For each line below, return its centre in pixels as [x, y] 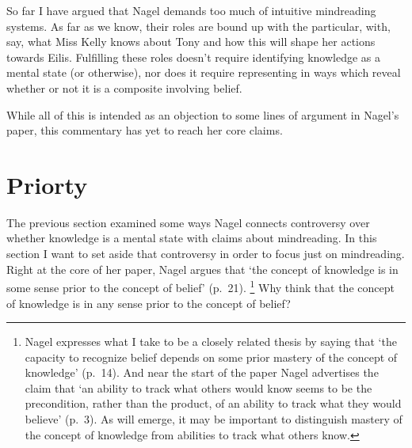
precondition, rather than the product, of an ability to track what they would [213, 403]
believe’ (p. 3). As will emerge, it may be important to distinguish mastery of [214, 419]
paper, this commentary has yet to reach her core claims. [145, 130]
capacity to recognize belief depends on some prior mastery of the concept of [211, 357]
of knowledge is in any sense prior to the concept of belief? [149, 303]
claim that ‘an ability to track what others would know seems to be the [198, 387]
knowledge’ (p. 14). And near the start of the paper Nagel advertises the [202, 372]
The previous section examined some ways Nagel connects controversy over [188, 222]
